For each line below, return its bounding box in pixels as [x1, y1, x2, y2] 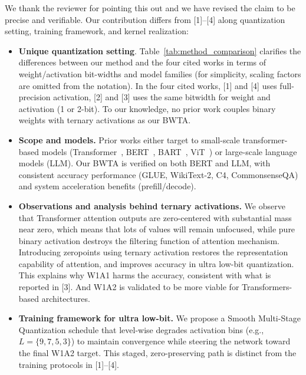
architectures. [41, 292, 90, 304]
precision [18, 91, 51, 103]
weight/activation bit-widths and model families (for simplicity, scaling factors [18, 67, 301, 80]
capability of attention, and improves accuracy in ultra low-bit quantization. [18, 257, 294, 269]
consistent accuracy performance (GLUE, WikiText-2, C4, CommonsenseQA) [18, 168, 298, 180]
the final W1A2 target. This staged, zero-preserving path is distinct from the [18, 347, 297, 359]
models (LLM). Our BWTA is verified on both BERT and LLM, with [18, 157, 271, 169]
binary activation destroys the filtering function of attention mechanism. [18, 234, 279, 246]
